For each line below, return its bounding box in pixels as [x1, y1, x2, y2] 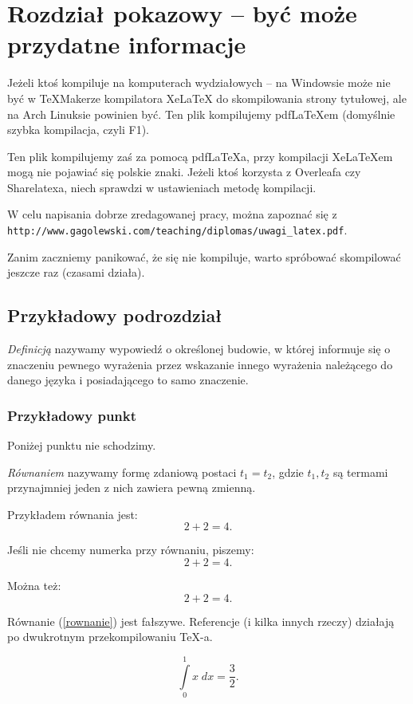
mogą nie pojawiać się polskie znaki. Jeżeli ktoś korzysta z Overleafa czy [7, 163, 361, 180]
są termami [332, 463, 388, 480]
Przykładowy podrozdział [7, 303, 222, 328]
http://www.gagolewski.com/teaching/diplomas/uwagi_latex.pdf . [7, 222, 348, 238]
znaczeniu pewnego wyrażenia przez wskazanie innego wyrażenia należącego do [7, 356, 393, 372]
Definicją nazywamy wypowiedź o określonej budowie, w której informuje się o [7, 340, 391, 357]
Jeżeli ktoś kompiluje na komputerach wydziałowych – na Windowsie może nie [7, 74, 391, 91]
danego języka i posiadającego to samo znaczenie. [7, 372, 249, 388]
